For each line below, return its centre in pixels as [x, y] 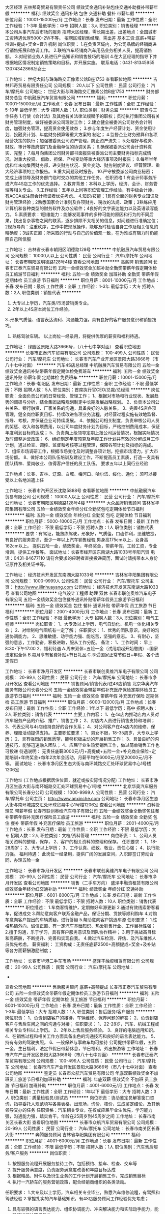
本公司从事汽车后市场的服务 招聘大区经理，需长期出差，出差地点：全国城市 [81, 32]
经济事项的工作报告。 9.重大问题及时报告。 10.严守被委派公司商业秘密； [82, 171]
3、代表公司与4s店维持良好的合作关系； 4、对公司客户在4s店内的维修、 [78, 727]
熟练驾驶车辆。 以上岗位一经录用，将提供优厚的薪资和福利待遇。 [77, 336]
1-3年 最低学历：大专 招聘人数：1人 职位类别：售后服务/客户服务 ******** [80, 1012]
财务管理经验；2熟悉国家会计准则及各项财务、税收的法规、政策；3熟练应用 [81, 202]
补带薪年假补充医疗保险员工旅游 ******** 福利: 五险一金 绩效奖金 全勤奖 [79, 817]
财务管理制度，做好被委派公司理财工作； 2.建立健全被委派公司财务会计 [77, 122]
